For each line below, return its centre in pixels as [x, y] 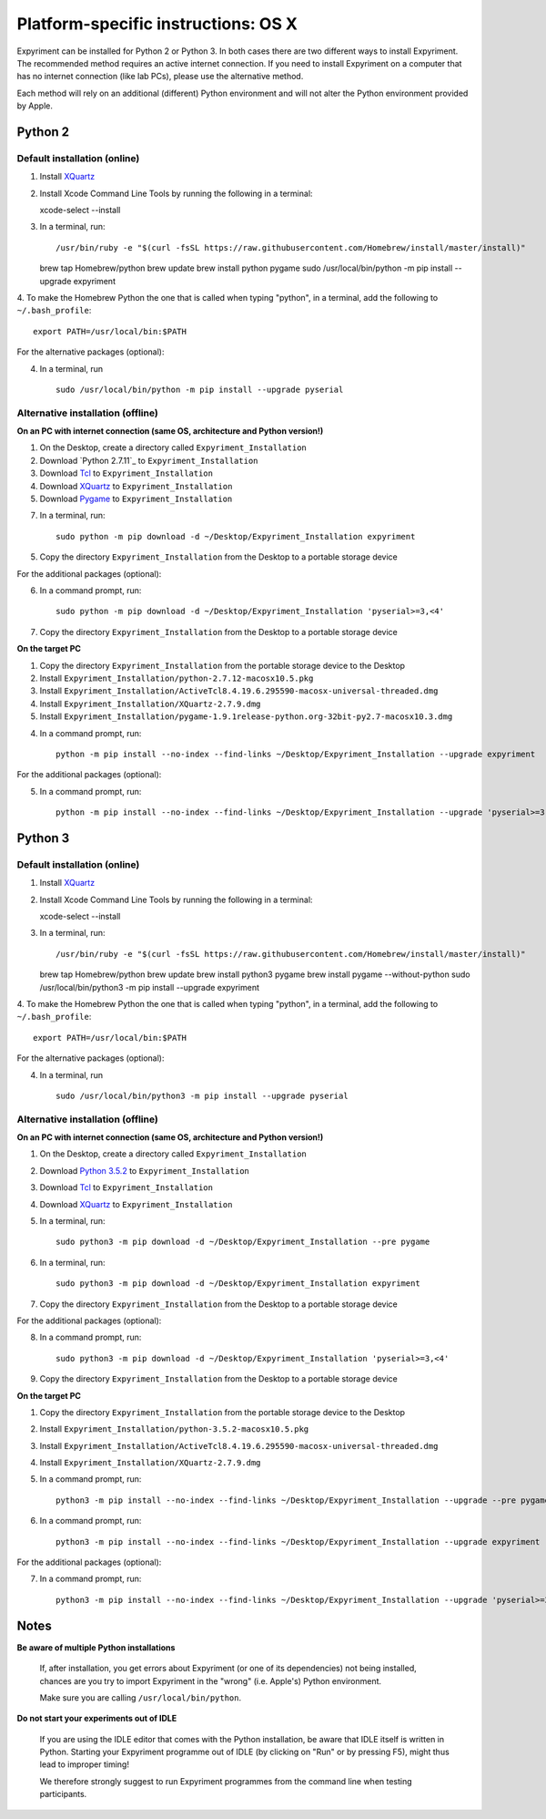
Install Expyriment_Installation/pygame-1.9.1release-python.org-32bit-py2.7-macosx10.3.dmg [246, 716]
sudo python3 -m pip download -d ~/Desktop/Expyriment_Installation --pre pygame [243, 1242]
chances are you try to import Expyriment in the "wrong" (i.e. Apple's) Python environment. [211, 1680]
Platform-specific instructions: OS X [157, 24]
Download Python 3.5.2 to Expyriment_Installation [145, 1170]
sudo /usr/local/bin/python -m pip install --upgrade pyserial [200, 389]
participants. [63, 1794]
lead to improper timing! [84, 1764]
